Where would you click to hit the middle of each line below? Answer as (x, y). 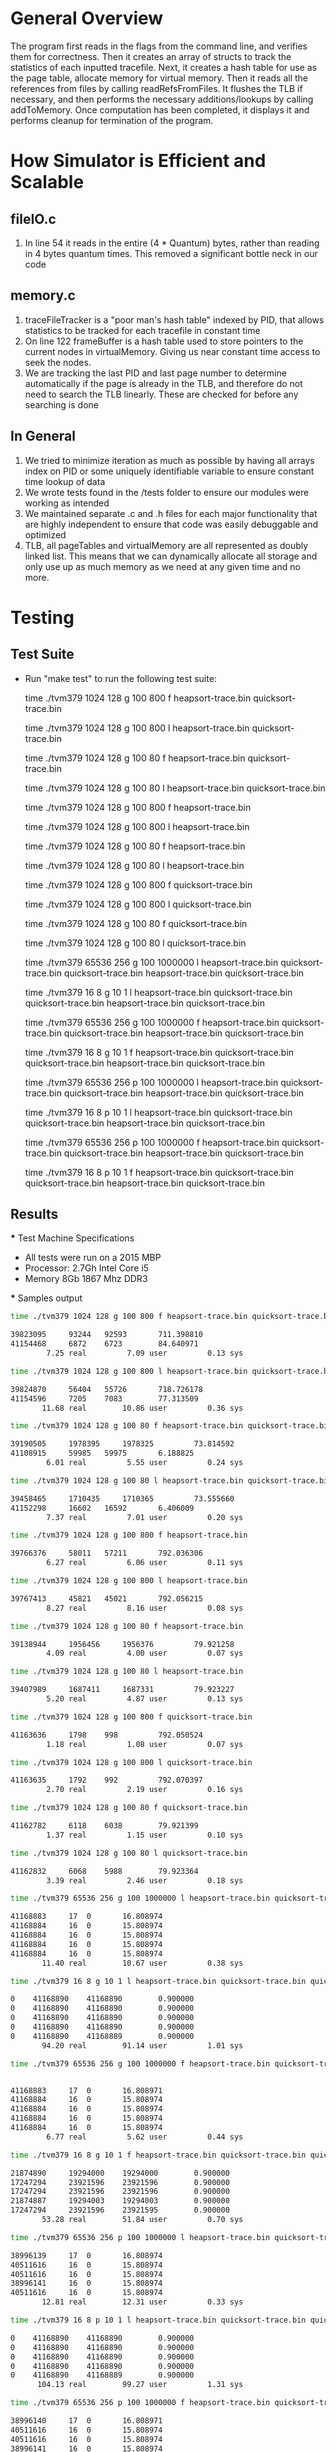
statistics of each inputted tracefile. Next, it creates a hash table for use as (164, 67)
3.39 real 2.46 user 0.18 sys (145, 1880)
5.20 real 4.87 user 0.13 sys (145, 1699)
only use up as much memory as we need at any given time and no (162, 566)
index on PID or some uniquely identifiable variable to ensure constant (169, 471)
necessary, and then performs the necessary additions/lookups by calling (162, 99)
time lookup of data (65, 481)
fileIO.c (33, 218)
